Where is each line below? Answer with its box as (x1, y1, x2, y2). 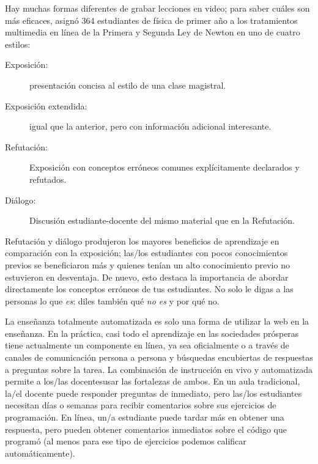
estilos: (5, 37, 31, 50)
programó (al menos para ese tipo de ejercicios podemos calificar (5, 435, 246, 447)
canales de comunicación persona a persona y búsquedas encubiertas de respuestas (5, 351, 313, 364)
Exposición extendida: (5, 99, 87, 112)
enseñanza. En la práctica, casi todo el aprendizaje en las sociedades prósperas (5, 326, 299, 339)
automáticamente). (5, 446, 75, 459)
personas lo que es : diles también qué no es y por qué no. (5, 294, 220, 307)
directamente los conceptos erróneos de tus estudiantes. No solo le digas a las (5, 282, 294, 295)
